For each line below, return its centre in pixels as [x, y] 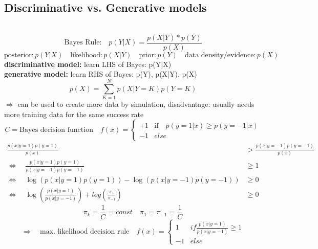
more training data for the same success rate [74, 114]
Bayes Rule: [83, 43]
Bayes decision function [56, 130]
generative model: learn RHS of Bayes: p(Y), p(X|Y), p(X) [101, 74]
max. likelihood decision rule [85, 232]
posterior [18, 55]
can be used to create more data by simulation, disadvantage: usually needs [136, 104]
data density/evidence [219, 55]
